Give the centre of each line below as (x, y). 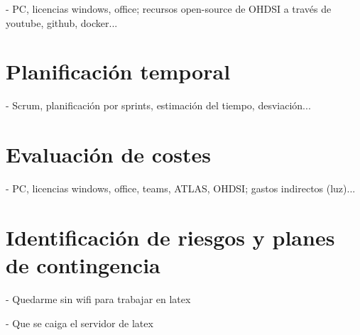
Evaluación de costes (108, 154)
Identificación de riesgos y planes (170, 237)
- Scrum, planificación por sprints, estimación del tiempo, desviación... (158, 105)
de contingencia (83, 265)
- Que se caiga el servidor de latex (80, 323)
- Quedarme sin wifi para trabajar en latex (98, 298)
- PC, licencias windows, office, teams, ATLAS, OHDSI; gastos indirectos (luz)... (181, 188)
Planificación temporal (118, 71)
